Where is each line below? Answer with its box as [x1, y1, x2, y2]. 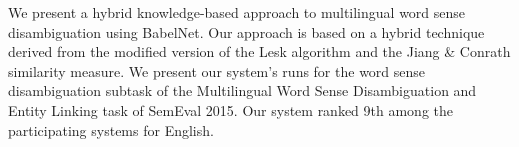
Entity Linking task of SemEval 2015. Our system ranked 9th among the [8, 99, 454, 120]
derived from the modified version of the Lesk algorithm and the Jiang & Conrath [8, 41, 511, 62]
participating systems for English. [8, 119, 214, 140]
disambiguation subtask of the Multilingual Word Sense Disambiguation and [8, 80, 477, 101]
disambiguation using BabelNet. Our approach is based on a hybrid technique [8, 21, 485, 42]
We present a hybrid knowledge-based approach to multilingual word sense [8, 2, 466, 22]
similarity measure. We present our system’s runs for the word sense [8, 60, 426, 81]
